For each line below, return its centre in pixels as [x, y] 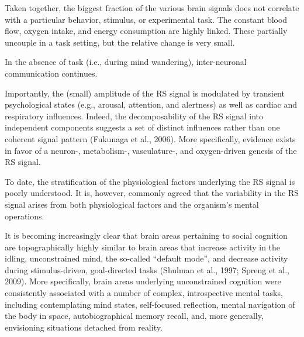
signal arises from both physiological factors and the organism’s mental [132, 204]
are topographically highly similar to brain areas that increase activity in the [143, 247]
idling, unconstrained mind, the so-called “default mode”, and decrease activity [146, 258]
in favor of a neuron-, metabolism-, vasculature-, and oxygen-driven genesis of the [151, 150]
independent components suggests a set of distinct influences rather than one [142, 127]
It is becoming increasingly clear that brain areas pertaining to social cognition [146, 235]
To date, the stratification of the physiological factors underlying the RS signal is [150, 181]
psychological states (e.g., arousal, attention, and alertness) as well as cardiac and [151, 104]
